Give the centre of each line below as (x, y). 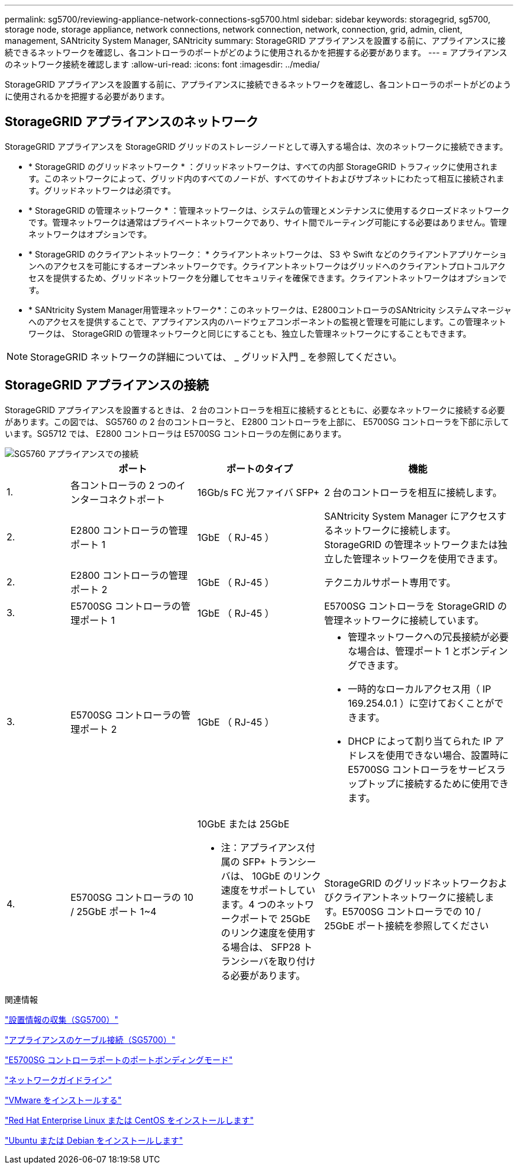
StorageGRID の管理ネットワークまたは (411, 544)
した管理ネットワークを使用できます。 (418, 558)
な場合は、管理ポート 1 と (404, 651)
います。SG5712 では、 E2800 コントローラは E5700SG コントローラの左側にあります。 (176, 433)
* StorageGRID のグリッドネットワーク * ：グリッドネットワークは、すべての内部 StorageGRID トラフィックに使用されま (263, 166)
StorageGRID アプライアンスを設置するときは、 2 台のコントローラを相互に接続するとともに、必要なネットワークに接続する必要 (255, 410)
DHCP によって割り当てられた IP (420, 741)
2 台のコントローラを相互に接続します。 (413, 492)
